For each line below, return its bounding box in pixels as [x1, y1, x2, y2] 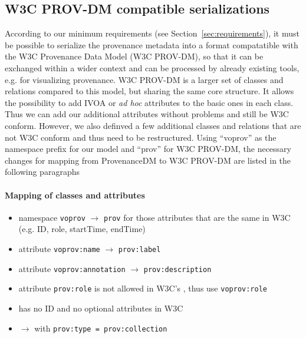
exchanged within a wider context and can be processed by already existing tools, [5, 61, 300, 74]
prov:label [118, 245, 161, 254]
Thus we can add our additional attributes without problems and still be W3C [5, 108, 289, 120]
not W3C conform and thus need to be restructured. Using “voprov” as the [5, 131, 277, 143]
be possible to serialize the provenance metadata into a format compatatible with [5, 38, 298, 51]
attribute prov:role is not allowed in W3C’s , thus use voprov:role [18, 282, 267, 294]
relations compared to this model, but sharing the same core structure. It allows [5, 85, 294, 97]
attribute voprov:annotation [18, 262, 126, 274]
